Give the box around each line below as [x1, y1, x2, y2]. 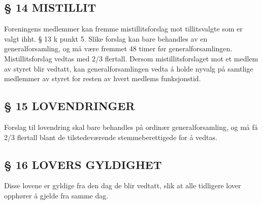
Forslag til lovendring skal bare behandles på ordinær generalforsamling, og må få [4, 121, 258, 132]
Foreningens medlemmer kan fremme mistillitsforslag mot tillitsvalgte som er [4, 23, 243, 34]
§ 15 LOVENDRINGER [4, 98, 135, 114]
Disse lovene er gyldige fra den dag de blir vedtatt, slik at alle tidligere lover [4, 180, 241, 191]
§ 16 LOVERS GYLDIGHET [4, 156, 162, 172]
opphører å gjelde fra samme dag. [4, 190, 109, 200]
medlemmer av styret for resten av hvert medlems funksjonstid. [4, 73, 201, 84]
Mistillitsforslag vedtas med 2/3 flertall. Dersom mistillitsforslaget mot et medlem [4, 53, 258, 63]
